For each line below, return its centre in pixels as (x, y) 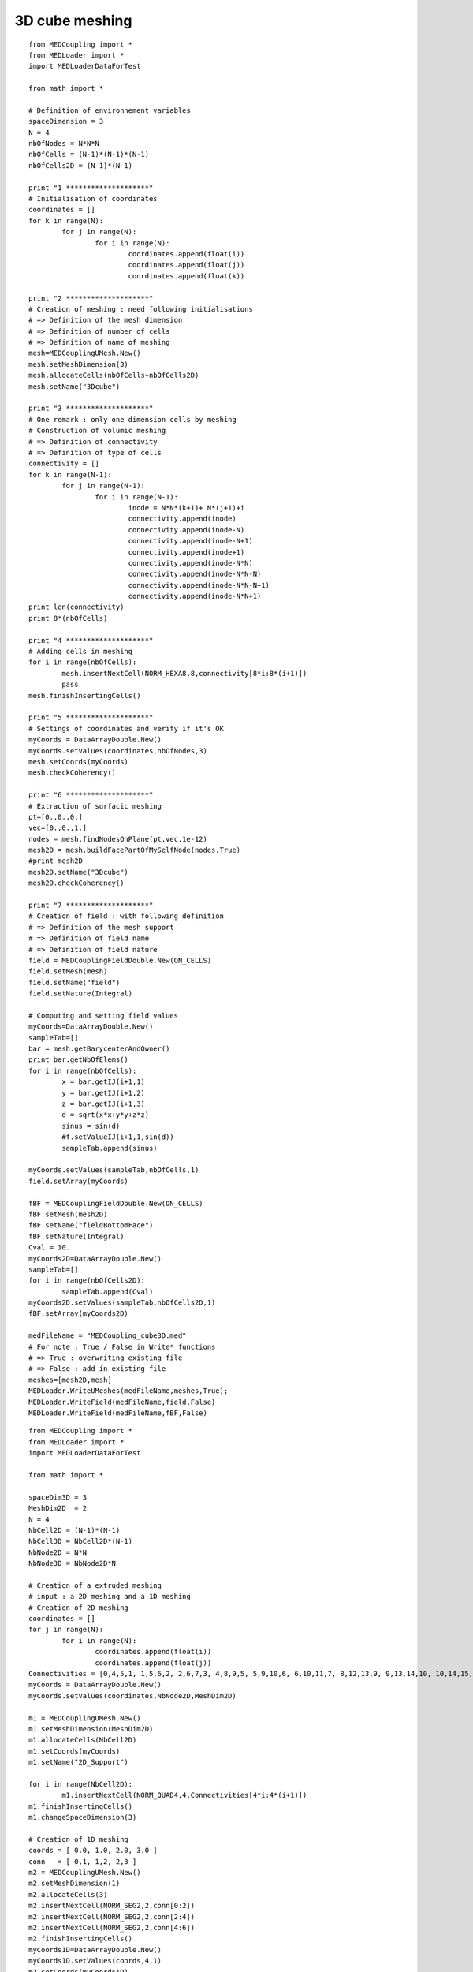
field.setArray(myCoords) (79, 1181)
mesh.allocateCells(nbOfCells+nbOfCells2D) (114, 375)
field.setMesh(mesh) (68, 971)
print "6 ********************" (91, 795)
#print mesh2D (56, 861)
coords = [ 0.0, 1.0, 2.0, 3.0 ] (93, 1851)
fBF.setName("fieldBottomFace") (91, 1225)
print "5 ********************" (91, 717)
